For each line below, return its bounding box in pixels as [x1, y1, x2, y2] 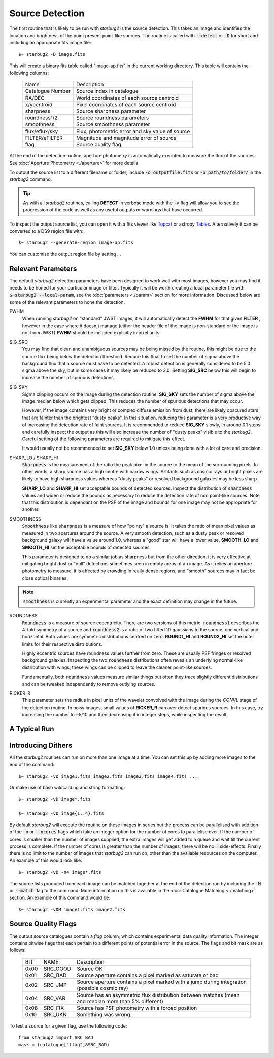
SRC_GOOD [43, 965, 71, 972]
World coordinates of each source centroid [76, 94, 179, 101]
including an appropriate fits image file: [9, 40, 91, 46]
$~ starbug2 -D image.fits [18, 51, 86, 57]
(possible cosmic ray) [77, 984, 128, 991]
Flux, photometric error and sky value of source [76, 127, 190, 135]
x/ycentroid [25, 101, 53, 108]
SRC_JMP [43, 981, 67, 988]
